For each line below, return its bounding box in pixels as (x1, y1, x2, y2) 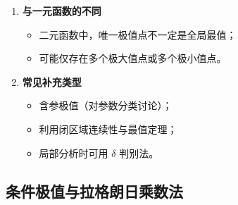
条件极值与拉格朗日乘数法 (6, 180, 183, 201)
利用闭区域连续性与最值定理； (39, 121, 177, 136)
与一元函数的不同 (22, 4, 101, 18)
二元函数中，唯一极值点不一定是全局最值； (39, 27, 237, 42)
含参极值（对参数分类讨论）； (39, 98, 173, 113)
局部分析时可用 (39, 145, 108, 160)
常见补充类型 (22, 74, 82, 89)
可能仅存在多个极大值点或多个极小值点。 (39, 51, 227, 66)
